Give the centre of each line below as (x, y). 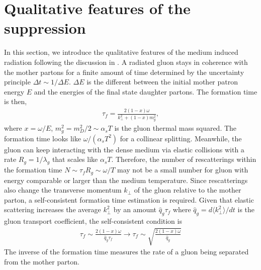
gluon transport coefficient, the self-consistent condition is (93, 221)
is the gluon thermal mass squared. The (176, 128)
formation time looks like (42, 138)
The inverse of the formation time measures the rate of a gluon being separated (126, 252)
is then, (16, 101)
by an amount (135, 209)
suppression (45, 28)
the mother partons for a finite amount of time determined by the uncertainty (124, 72)
